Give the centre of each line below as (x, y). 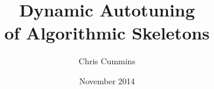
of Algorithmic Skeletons (107, 33)
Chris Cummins (107, 61)
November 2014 (107, 80)
